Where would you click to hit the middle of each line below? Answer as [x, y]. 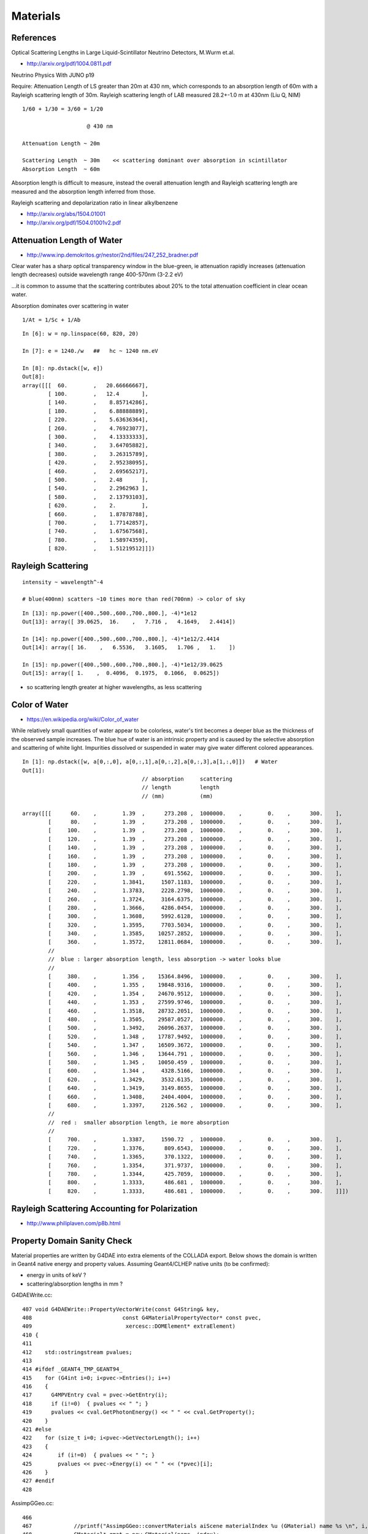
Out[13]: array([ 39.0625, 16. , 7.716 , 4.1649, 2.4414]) [129, 622]
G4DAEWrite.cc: [32, 1295]
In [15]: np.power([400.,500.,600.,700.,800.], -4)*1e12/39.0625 [123, 665]
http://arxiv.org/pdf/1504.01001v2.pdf [74, 222]
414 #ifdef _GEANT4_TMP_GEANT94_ [72, 1369]
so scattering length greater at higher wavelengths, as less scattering [114, 687]
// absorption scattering [187, 779]
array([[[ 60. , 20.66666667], [85, 385]
